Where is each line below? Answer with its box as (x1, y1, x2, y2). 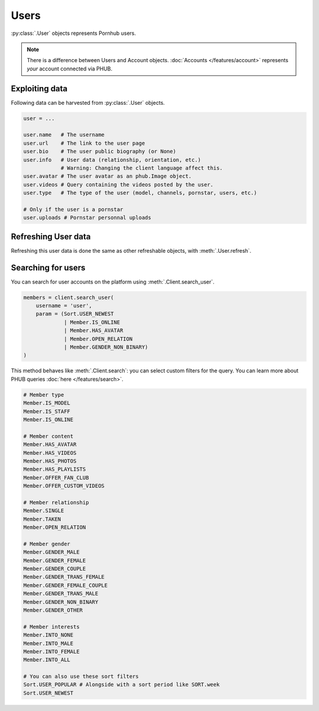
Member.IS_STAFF (23, 408, 71, 414)
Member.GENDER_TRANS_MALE (23, 590, 99, 597)
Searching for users (11, 262, 86, 272)
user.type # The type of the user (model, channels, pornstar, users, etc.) (23, 189, 257, 197)
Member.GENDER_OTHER (23, 607, 83, 613)
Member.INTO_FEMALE (23, 648, 80, 655)
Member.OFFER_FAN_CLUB (23, 474, 89, 481)
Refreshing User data (11, 231, 91, 242)
